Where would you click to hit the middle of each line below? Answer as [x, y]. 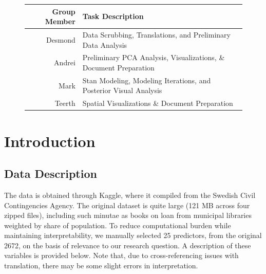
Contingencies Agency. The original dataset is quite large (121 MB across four [127, 205]
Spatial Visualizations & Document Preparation [158, 103]
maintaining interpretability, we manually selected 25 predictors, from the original [133, 235]
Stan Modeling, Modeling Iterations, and [147, 80]
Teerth [65, 103]
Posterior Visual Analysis [122, 90]
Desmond [61, 39]
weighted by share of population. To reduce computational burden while [118, 225]
